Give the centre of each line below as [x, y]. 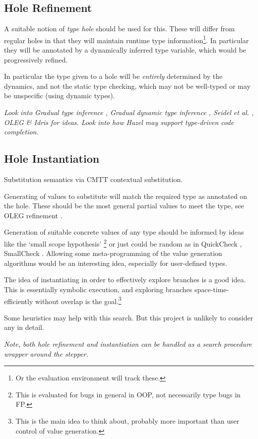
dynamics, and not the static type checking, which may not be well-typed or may [127, 86]
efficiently [19, 301]
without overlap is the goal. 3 [78, 300]
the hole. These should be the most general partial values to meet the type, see [124, 206]
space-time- [212, 289]
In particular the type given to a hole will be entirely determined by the [113, 76]
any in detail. [24, 327]
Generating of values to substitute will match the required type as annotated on [126, 196]
